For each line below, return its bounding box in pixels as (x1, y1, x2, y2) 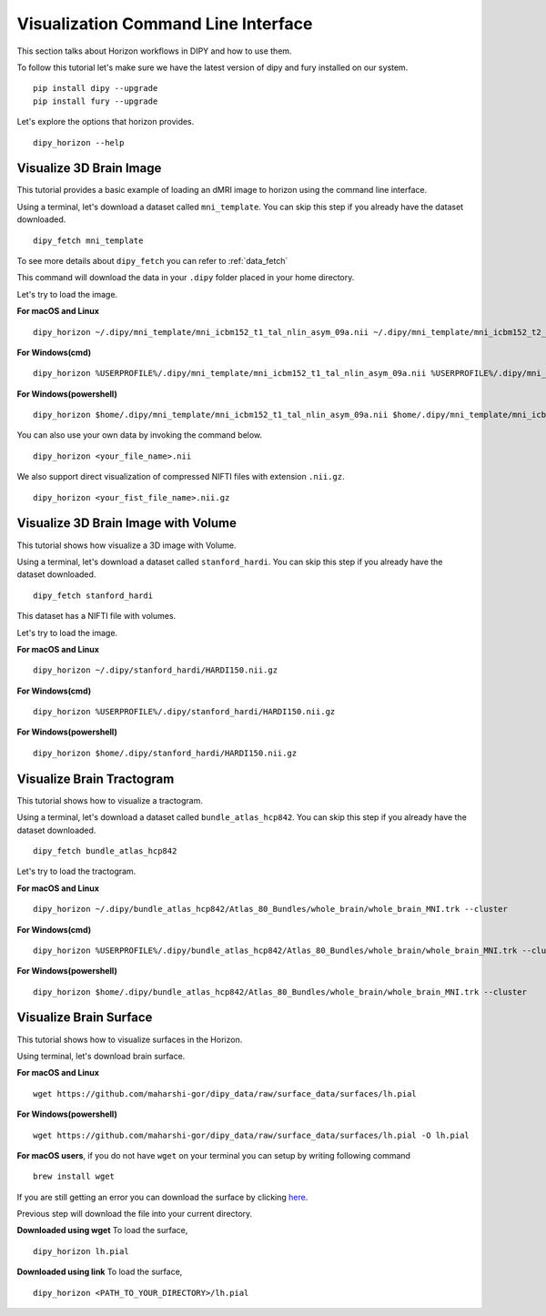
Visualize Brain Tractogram (16, 771, 175, 786)
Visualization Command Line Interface (16, 14, 313, 34)
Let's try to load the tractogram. (16, 866, 136, 877)
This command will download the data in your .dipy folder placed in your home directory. (16, 272, 355, 283)
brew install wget (33, 1171, 116, 1182)
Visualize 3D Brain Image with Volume (16, 515, 237, 531)
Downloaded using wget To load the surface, (16, 1225, 188, 1236)
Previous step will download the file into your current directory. (16, 1209, 253, 1220)
